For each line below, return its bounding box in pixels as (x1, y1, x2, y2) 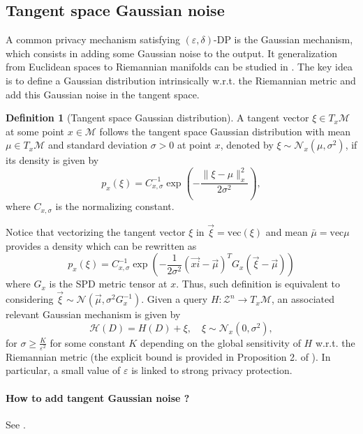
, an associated (272, 292, 335, 306)
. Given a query (141, 292, 208, 306)
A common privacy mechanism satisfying (6, 32, 180, 47)
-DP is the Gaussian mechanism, (214, 32, 353, 47)
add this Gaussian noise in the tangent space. (6, 87, 200, 101)
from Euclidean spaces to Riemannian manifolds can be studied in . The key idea (6, 59, 353, 74)
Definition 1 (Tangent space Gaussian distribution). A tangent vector (6, 110, 309, 125)
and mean (265, 225, 308, 239)
